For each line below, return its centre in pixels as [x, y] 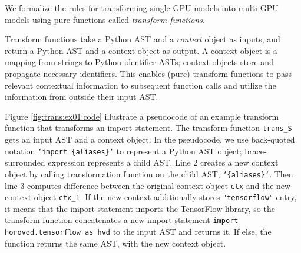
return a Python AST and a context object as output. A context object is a [141, 50]
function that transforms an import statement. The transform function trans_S [148, 128]
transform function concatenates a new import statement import [122, 220]
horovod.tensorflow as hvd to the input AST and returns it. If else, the [138, 232]
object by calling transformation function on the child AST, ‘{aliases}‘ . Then [149, 173]
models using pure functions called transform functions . [105, 19]
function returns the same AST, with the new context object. [115, 243]
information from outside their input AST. [82, 97]
